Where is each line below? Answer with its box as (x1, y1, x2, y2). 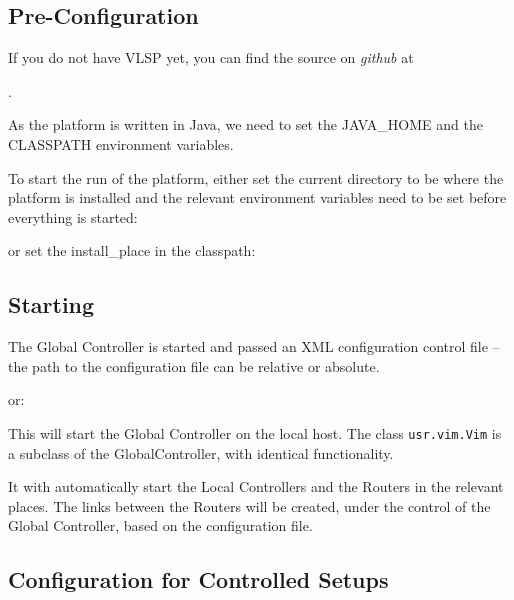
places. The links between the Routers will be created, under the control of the (8, 495, 491, 516)
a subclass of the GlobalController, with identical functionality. (8, 442, 394, 463)
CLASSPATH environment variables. (8, 133, 234, 154)
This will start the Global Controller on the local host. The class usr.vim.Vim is (8, 422, 502, 443)
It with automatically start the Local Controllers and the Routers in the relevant (8, 476, 504, 497)
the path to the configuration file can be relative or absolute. (8, 355, 380, 376)
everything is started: (8, 206, 138, 227)
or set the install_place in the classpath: (8, 240, 256, 261)
